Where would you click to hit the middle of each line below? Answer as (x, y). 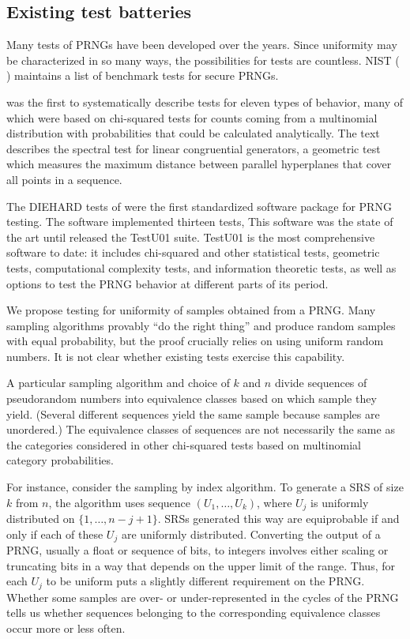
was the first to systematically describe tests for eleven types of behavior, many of (205, 101)
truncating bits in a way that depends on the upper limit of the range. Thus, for (201, 565)
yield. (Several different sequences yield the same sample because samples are (193, 413)
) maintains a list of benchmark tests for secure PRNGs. (143, 75)
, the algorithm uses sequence (119, 502)
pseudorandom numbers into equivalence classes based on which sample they (192, 398)
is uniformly (340, 502)
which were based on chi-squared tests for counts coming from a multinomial (192, 117)
